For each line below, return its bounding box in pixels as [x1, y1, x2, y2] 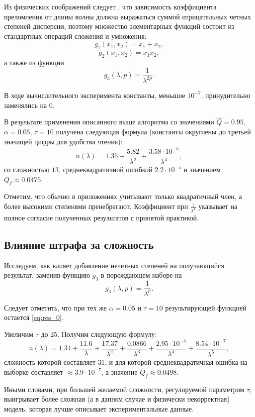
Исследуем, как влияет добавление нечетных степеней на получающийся [4, 260, 224, 270]
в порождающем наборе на [100, 270, 182, 280]
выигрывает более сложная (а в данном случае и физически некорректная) [4, 394, 230, 404]
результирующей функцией [165, 302, 247, 313]
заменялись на [4, 100, 47, 110]
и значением [183, 164, 221, 175]
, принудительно [201, 90, 251, 100]
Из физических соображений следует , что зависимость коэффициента [4, 1, 217, 11]
